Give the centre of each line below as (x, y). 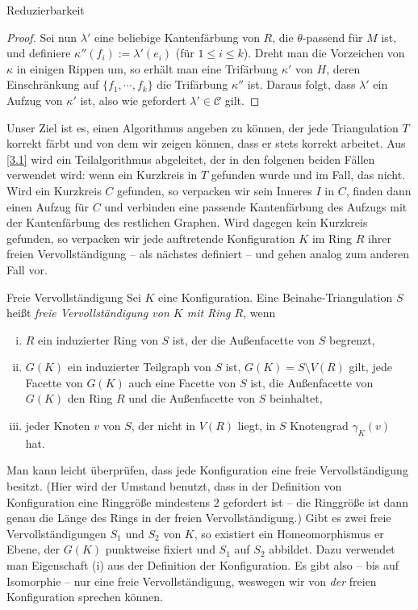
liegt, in (257, 426)
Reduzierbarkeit (46, 10)
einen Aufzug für (48, 206)
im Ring (332, 238)
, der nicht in (163, 426)
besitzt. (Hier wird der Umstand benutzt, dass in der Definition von (174, 486)
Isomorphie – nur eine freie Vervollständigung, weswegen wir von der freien (192, 581)
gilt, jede (370, 367)
